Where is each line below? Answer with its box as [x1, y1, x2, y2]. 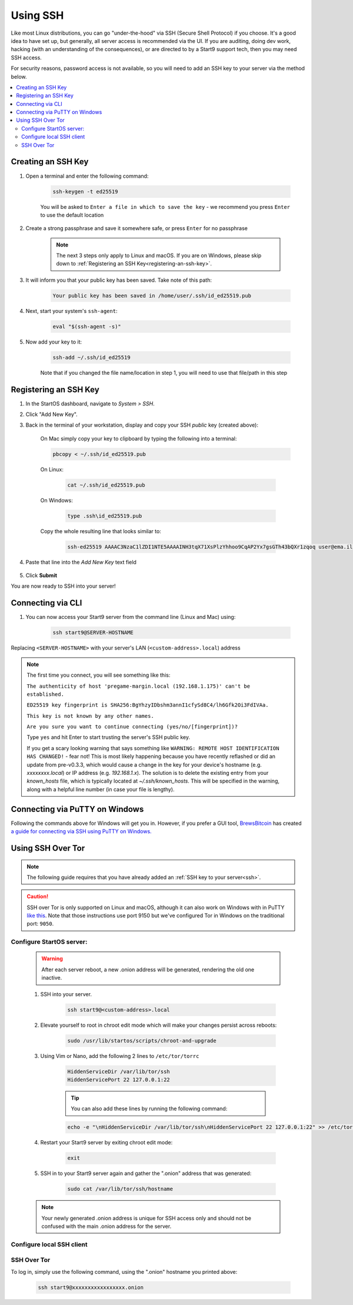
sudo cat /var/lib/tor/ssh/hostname [67, 1186, 174, 1193]
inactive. [41, 974, 62, 981]
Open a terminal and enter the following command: [25, 172, 149, 179]
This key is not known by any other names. [26, 713, 154, 719]
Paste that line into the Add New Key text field [25, 558, 136, 565]
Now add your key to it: [25, 338, 82, 345]
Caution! [26, 893, 49, 900]
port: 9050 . [26, 920, 54, 927]
